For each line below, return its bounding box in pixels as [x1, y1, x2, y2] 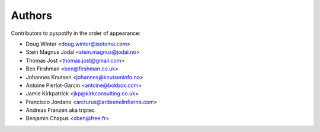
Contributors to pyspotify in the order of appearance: [11, 30, 141, 37]
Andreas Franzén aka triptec [25, 107, 95, 114]
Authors [11, 9, 53, 22]
